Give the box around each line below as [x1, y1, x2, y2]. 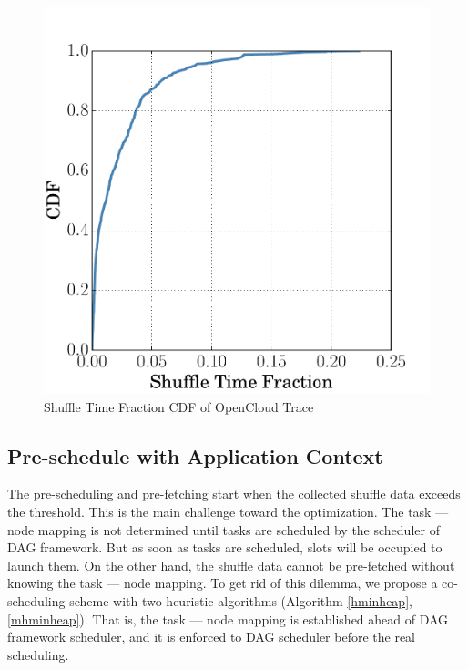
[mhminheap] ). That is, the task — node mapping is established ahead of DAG [7, 609, 449, 628]
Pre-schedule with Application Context [7, 441, 383, 469]
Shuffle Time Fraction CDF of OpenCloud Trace [44, 397, 314, 416]
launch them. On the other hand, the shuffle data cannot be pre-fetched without [7, 555, 455, 574]
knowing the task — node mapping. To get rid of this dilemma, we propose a [7, 573, 438, 593]
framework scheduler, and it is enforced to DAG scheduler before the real [7, 627, 415, 646]
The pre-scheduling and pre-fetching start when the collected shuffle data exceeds [7, 484, 461, 503]
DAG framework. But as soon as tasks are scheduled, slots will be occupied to [7, 538, 443, 557]
